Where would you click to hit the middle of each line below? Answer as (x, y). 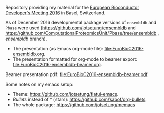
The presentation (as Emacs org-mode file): (58, 48)
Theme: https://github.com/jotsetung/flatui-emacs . (65, 94)
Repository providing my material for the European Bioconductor (72, 7)
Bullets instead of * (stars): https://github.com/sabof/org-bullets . (80, 99)
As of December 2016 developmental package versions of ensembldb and (81, 23)
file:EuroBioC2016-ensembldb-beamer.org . (57, 65)
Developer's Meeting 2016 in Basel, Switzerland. (56, 13)
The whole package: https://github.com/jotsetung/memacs (74, 105)
